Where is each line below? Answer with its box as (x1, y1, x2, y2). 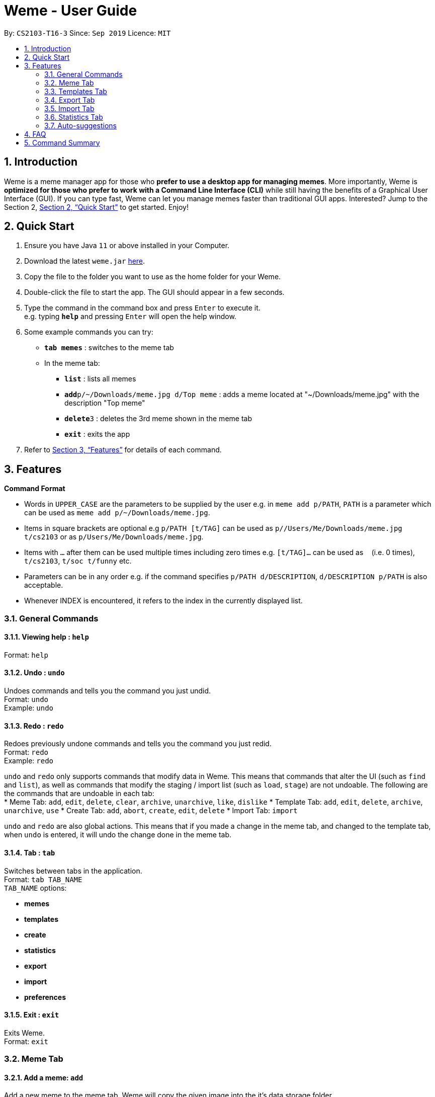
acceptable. (24, 581, 63, 590)
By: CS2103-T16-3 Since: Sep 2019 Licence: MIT (4, 28, 171, 37)
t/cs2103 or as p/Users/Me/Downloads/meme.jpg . (24, 532, 204, 541)
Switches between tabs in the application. (4, 866, 142, 875)
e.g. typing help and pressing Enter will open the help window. (24, 312, 236, 321)
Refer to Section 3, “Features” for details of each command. (24, 445, 222, 454)
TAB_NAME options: (4, 883, 67, 892)
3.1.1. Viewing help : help (4, 633, 89, 642)
